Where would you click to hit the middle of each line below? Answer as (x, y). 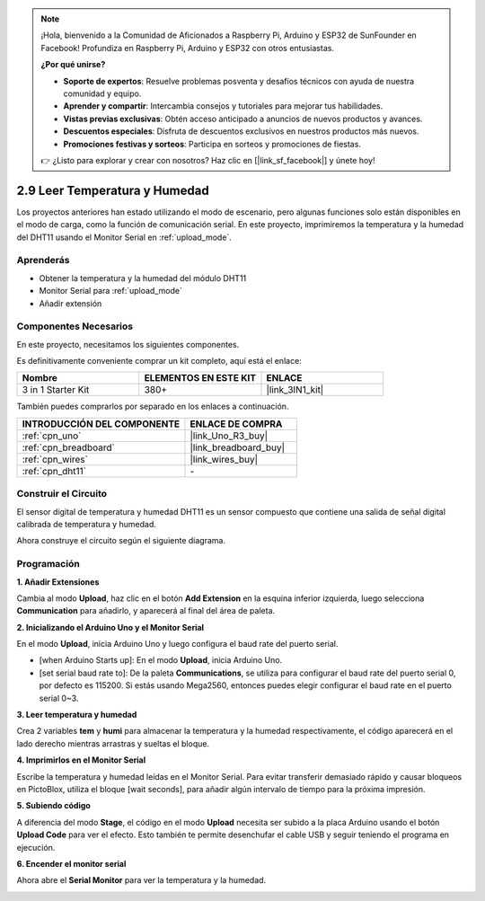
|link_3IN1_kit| (295, 390)
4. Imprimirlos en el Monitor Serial (81, 760)
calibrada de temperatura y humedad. (87, 524)
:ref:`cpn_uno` (52, 436)
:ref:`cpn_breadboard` (69, 447)
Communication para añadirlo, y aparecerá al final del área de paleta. (146, 611)
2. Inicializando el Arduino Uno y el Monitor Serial (110, 627)
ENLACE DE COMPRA (236, 424)
